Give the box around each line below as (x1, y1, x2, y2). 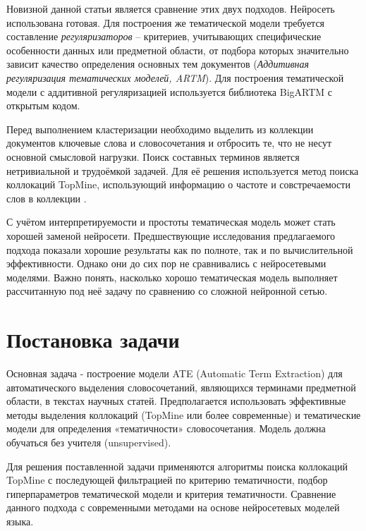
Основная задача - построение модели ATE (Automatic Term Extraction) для (6, 366, 343, 380)
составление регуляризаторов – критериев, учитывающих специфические (6, 29, 322, 44)
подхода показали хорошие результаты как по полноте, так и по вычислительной (6, 242, 353, 257)
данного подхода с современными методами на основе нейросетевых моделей (6, 500, 340, 515)
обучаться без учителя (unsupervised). (6, 434, 171, 449)
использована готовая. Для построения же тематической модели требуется (6, 15, 325, 30)
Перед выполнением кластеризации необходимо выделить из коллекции (6, 121, 314, 136)
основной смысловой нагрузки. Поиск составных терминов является (6, 149, 300, 164)
